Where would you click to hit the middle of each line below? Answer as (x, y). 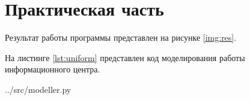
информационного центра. (53, 69)
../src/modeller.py (38, 89)
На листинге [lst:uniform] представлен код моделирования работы (125, 57)
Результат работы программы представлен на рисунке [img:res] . (121, 37)
